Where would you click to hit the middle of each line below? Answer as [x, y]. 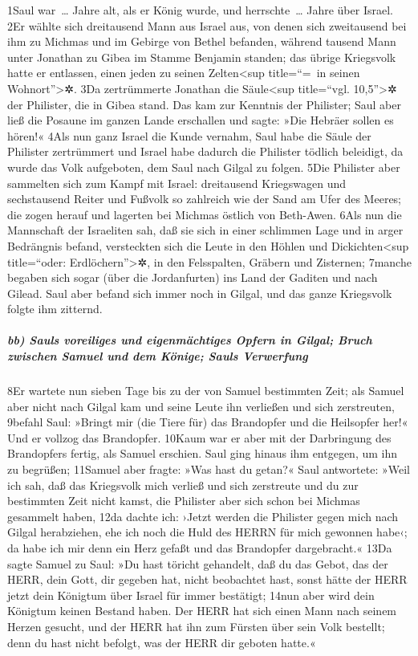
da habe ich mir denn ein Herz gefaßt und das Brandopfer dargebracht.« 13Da [200, 547]
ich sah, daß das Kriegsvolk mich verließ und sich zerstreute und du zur [183, 485]
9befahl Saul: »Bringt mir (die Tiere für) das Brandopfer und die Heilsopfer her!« [208, 422]
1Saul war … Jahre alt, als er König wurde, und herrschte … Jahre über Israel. [200, 10]
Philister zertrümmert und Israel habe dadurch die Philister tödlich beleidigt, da [205, 151]
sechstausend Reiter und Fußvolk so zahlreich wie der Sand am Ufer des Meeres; [205, 199]
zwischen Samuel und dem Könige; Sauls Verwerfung [158, 356]
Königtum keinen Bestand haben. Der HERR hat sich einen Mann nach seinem [202, 611]
